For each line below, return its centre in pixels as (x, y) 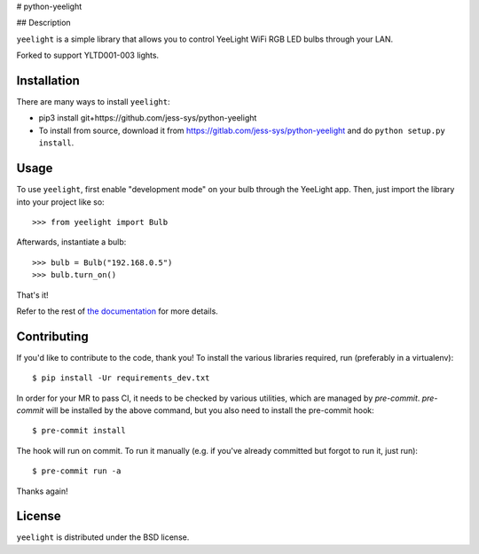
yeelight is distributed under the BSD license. (103, 537)
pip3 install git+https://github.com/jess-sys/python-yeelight (148, 118)
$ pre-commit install (79, 431)
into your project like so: (61, 202)
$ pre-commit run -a (77, 471)
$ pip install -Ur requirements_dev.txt (121, 378)
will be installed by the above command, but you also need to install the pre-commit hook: (210, 410)
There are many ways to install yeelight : (93, 102)
